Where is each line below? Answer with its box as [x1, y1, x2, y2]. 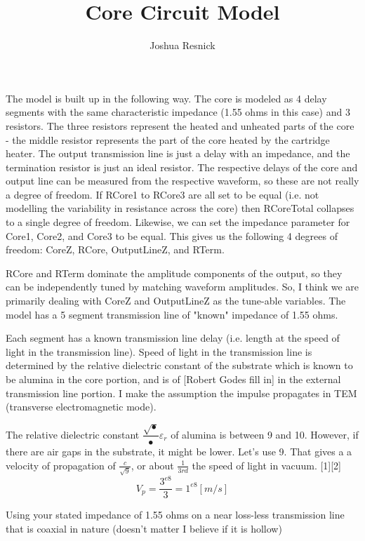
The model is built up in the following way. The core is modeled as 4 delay [6, 91, 327, 105]
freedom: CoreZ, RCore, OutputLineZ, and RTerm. [6, 242, 225, 257]
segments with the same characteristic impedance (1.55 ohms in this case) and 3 [6, 105, 350, 119]
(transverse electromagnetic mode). [6, 399, 157, 414]
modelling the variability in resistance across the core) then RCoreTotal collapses [6, 201, 354, 215]
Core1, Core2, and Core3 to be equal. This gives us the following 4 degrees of [6, 228, 338, 243]
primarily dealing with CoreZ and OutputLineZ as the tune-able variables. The [6, 293, 346, 308]
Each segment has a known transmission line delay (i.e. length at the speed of [6, 330, 340, 345]
